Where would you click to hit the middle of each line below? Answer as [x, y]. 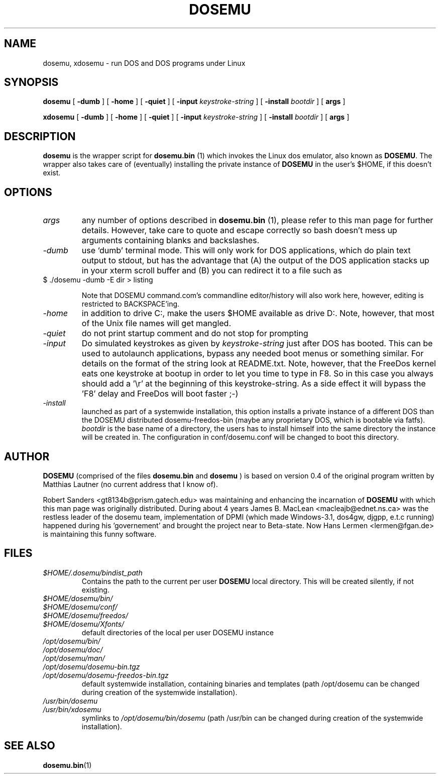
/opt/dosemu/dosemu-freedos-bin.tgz [106, 675]
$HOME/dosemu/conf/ [80, 607]
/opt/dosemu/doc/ [73, 649]
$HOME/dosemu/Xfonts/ [84, 624]
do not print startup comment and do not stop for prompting [195, 333]
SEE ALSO [30, 746]
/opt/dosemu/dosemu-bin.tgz [91, 666]
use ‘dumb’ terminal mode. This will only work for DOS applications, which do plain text [246, 251]
